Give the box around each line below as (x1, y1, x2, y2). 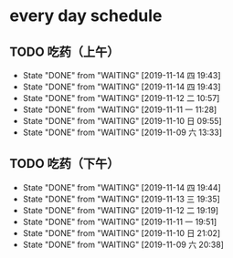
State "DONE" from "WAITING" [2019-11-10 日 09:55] (22, 116, 222, 126)
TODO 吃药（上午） (9, 44, 120, 59)
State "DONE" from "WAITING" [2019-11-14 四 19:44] (22, 181, 221, 192)
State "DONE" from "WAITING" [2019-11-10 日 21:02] (22, 227, 221, 238)
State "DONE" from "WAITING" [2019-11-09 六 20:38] (22, 239, 224, 250)
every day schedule (9, 5, 163, 26)
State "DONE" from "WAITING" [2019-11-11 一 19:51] (22, 216, 217, 227)
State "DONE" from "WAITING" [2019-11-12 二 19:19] (22, 204, 219, 215)
